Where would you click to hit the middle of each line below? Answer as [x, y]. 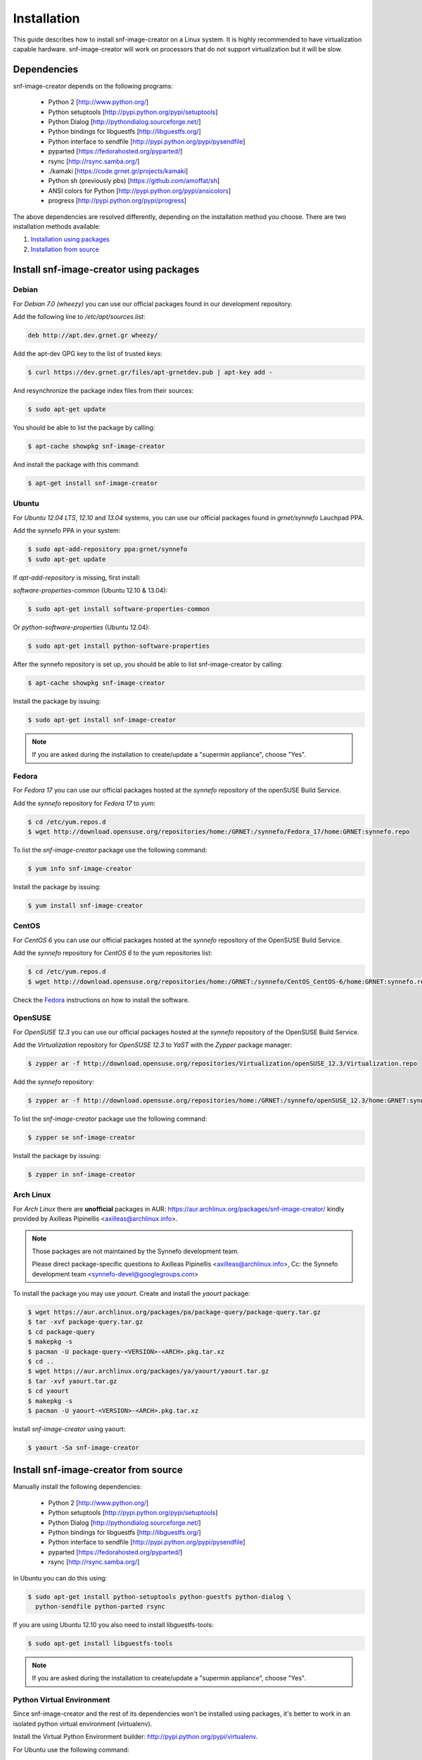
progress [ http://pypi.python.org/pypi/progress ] [117, 201]
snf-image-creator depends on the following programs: [93, 86]
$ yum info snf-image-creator [80, 869]
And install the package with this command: [76, 465]
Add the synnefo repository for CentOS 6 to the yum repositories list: [113, 953]
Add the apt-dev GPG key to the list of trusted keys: [88, 354]
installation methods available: [57, 226]
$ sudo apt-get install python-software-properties [119, 646]
